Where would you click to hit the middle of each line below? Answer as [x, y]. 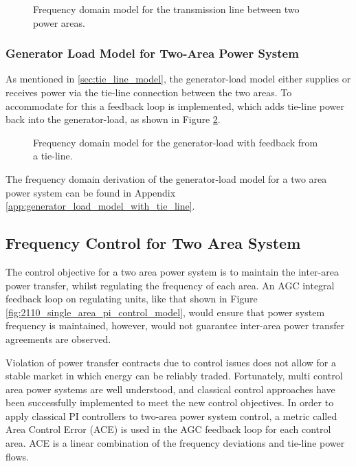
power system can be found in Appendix [91, 192]
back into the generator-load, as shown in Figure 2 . [113, 119]
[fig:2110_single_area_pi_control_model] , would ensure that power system [165, 312]
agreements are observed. [58, 339]
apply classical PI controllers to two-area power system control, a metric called [171, 415]
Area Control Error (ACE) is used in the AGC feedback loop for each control [168, 429]
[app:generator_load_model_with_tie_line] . [100, 206]
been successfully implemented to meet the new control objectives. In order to [170, 402]
